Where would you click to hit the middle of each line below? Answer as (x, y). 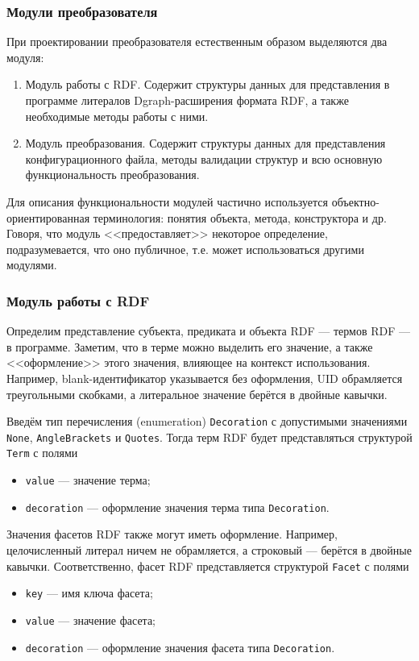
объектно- (355, 201)
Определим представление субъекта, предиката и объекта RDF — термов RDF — (208, 331)
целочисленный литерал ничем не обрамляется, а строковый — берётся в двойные (209, 550)
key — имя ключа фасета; (89, 593)
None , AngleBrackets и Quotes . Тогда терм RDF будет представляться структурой (209, 437)
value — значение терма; (88, 480)
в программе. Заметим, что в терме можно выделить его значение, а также (190, 346)
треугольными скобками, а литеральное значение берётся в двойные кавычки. (197, 394)
